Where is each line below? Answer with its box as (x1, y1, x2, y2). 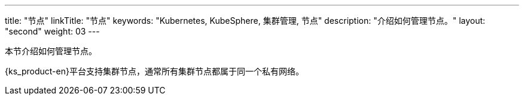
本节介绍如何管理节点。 (5, 46, 97, 56)
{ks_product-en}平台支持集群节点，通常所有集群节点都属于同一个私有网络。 (5, 66, 304, 76)
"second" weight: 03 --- (5, 26, 100, 36)
